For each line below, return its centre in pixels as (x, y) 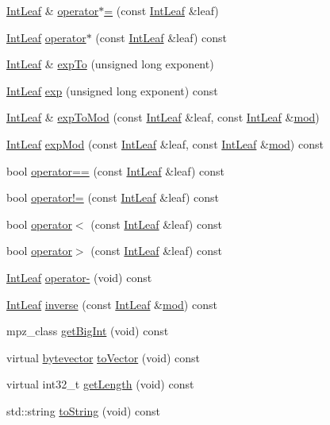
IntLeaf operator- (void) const (79, 277)
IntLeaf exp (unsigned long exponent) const (112, 90)
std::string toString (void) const (84, 410)
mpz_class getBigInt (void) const (88, 331)
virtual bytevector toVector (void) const (104, 357)
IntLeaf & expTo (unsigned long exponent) (110, 64)
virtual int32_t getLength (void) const (100, 384)
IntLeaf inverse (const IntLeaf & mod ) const (112, 304)
